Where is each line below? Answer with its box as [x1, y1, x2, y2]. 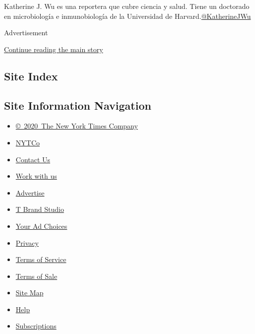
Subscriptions [15, 321, 57, 331]
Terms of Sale [15, 270, 58, 281]
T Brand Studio [15, 204, 64, 214]
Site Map [15, 287, 44, 298]
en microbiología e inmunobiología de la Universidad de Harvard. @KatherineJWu [4, 10, 251, 21]
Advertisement [4, 27, 48, 38]
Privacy [15, 237, 39, 248]
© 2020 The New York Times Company [15, 121, 138, 131]
